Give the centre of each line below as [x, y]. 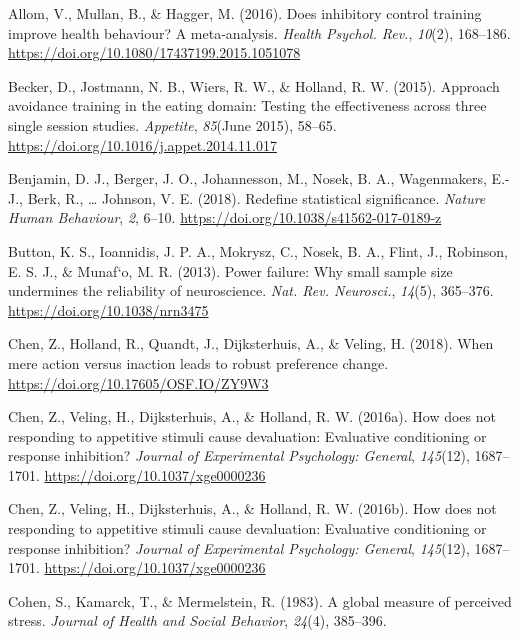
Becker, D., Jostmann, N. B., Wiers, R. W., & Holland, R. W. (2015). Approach [254, 85]
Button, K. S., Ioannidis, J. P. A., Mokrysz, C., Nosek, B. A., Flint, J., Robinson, [258, 250]
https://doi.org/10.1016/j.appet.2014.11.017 [142, 144]
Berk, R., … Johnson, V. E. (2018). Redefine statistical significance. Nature [256, 197]
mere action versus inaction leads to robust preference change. [198, 362]
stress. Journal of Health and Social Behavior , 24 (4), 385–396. [197, 620]
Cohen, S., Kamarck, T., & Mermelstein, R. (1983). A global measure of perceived [260, 600]
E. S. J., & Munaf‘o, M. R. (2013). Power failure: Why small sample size [230, 270]
